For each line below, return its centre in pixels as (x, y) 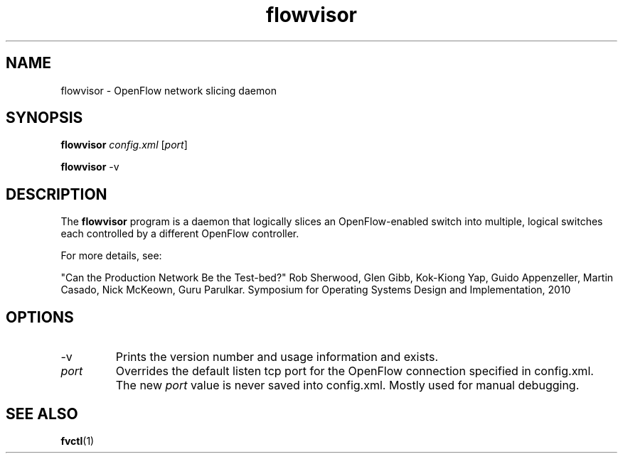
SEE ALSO (42, 414)
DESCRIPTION (57, 194)
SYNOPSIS (44, 118)
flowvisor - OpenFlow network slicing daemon (169, 90)
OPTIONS (40, 317)
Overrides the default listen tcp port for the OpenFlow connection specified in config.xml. (355, 371)
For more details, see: (111, 256)
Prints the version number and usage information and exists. (277, 357)
